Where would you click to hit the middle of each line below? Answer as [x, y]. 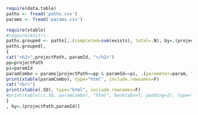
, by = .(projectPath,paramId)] [43, 106]
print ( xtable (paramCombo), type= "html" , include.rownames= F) [83, 79]
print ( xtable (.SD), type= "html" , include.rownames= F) [74, 90]
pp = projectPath [25, 62]
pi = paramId [19, 68]
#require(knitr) [26, 35]
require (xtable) [26, 30]
